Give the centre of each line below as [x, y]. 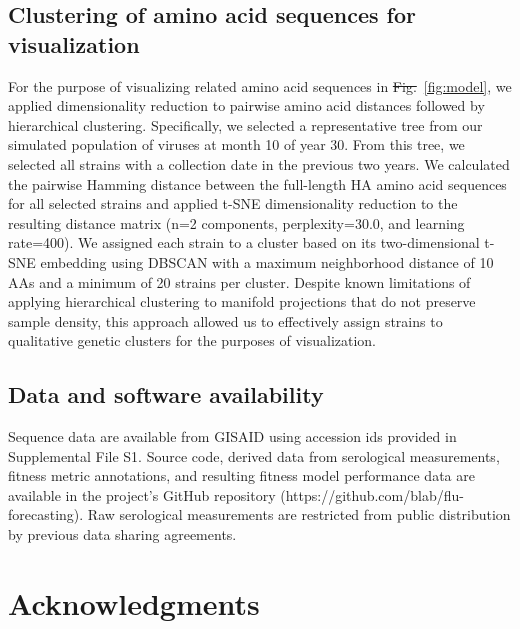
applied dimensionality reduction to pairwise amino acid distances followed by [246, 105]
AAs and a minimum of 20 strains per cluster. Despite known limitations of [239, 281]
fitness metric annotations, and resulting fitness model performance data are [241, 475]
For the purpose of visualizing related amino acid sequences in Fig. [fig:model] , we [260, 85]
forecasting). [46, 514]
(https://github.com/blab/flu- [372, 494]
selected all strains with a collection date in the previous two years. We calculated [259, 163]
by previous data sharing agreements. [122, 534]
